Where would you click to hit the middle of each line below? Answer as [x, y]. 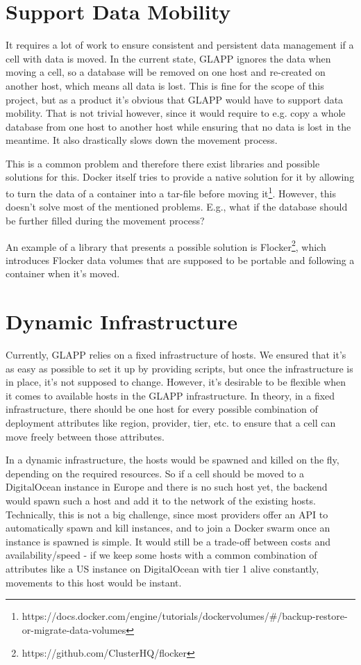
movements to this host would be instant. [94, 582]
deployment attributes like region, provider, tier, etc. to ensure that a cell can [171, 423]
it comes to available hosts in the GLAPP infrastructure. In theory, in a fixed [170, 395]
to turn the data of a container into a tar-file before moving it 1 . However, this [171, 192]
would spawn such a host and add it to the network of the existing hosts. [161, 500]
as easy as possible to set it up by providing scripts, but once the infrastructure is [179, 368]
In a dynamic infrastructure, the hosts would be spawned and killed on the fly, [173, 460]
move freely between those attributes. [85, 436]
